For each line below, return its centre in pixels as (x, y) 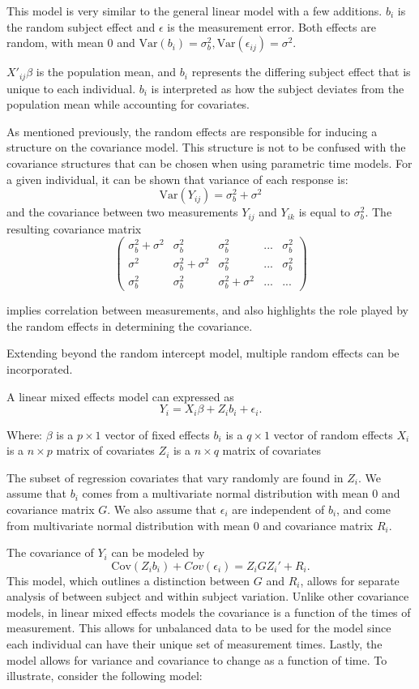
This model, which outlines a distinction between (128, 580)
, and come (363, 509)
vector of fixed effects (157, 434)
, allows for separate (350, 580)
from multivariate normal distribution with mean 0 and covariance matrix (190, 525)
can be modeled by (158, 552)
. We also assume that (162, 509)
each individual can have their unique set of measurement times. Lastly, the (195, 644)
